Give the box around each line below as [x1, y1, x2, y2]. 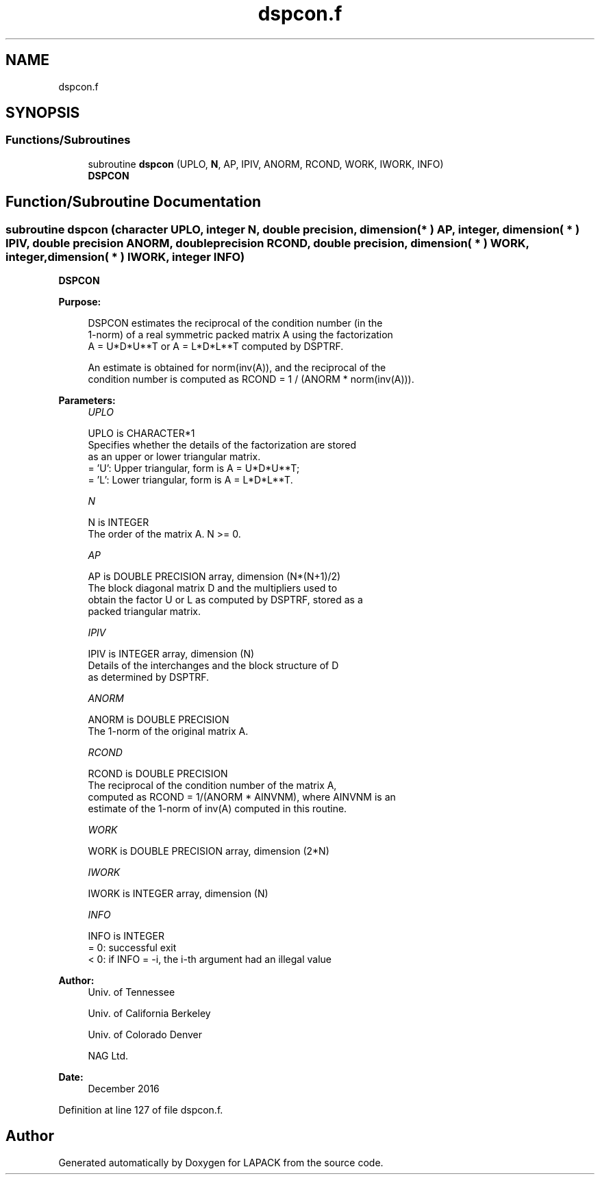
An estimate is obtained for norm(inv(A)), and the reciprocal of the [88, 362, 386, 374]
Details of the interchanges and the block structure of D [88, 660, 339, 672]
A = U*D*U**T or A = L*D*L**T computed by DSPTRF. [88, 340, 344, 353]
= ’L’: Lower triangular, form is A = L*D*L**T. [88, 474, 293, 486]
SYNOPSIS [5, 104, 80, 122]
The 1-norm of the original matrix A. [88, 725, 249, 738]
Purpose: [58, 296, 101, 308]
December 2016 [88, 1083, 160, 1095]
